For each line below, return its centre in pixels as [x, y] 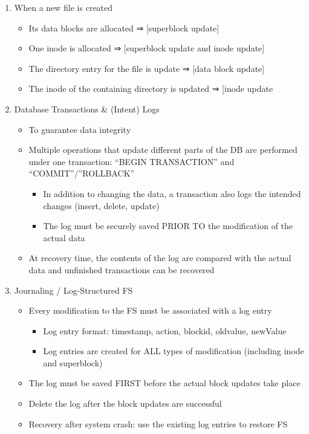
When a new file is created [63, 7]
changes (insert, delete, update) [101, 205]
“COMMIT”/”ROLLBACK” [82, 173]
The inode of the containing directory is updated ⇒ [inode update [151, 89]
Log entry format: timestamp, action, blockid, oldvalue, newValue [165, 330]
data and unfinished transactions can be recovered [122, 269]
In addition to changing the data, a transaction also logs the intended [172, 193]
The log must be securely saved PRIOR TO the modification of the [168, 226]
